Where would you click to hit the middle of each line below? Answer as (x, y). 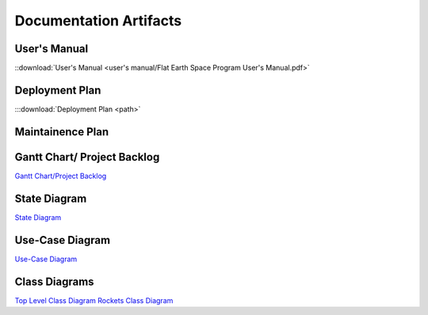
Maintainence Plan (62, 132)
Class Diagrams (54, 281)
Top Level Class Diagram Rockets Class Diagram (94, 300)
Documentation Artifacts (98, 21)
